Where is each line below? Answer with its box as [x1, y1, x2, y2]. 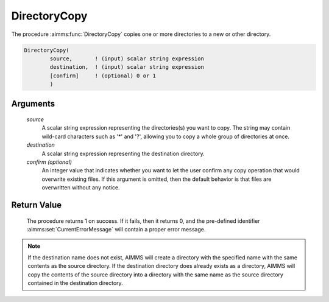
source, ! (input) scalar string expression [49, 55, 204, 62]
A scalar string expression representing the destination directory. [41, 150, 205, 157]
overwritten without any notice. [41, 184, 120, 191]
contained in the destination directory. [27, 279, 123, 286]
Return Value [11, 200, 62, 210]
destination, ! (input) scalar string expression [49, 64, 204, 71]
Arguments [11, 98, 55, 109]
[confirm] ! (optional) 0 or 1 [49, 72, 157, 79]
